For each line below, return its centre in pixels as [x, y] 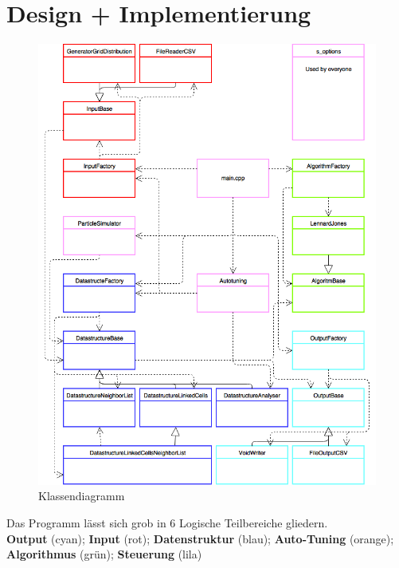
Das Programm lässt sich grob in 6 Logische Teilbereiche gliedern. [167, 523]
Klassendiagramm [82, 496]
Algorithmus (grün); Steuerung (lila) [104, 554]
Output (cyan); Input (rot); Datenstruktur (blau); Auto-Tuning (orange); [200, 538]
